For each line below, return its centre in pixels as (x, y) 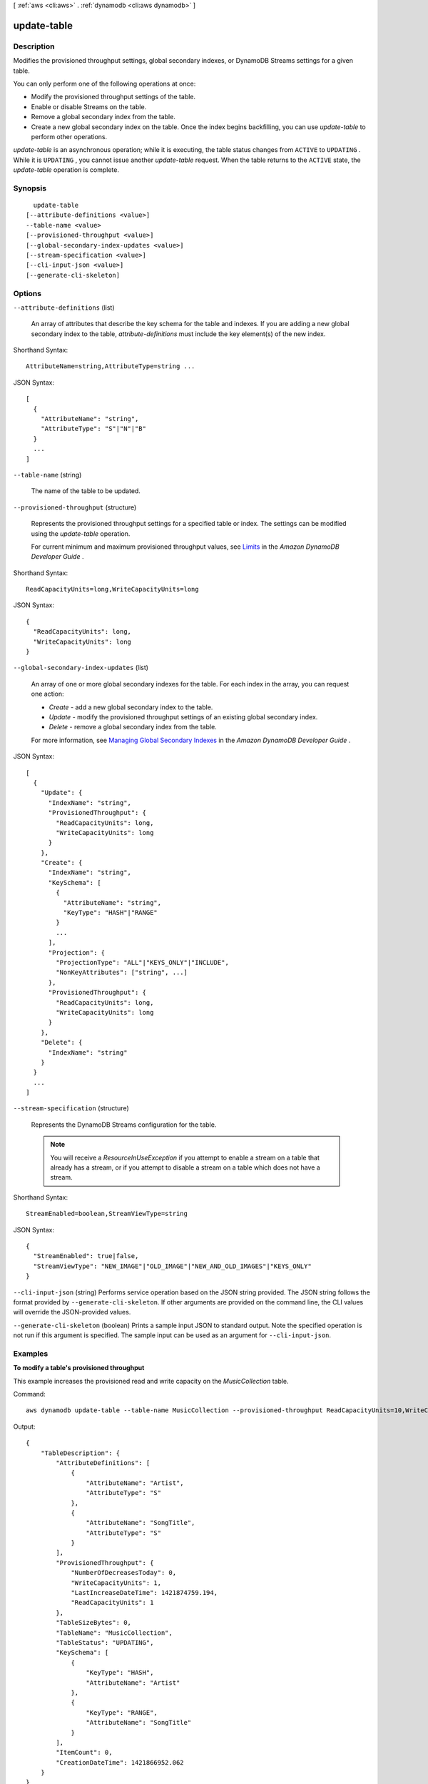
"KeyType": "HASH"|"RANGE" (111, 913)
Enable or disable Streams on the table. (89, 106)
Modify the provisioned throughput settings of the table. (113, 97)
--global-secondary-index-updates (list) (81, 668)
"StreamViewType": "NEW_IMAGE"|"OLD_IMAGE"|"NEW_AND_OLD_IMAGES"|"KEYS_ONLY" (172, 1266)
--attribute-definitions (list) (64, 308)
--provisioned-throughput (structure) (75, 507)
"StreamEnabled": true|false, (86, 1256)
